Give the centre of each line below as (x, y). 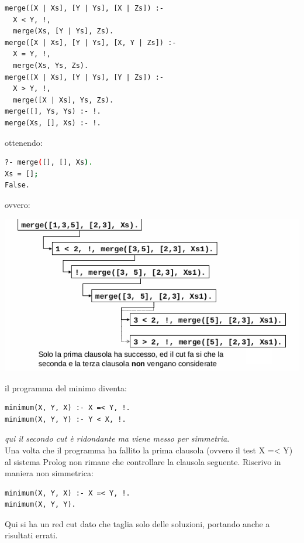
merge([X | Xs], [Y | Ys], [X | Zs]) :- (84, 8)
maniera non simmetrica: (49, 473)
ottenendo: (24, 142)
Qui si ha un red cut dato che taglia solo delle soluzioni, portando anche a (137, 523)
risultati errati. (31, 535)
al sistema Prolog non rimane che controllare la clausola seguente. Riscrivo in (143, 461)
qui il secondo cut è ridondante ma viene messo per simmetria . (117, 438)
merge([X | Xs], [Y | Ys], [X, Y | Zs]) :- (91, 42)
